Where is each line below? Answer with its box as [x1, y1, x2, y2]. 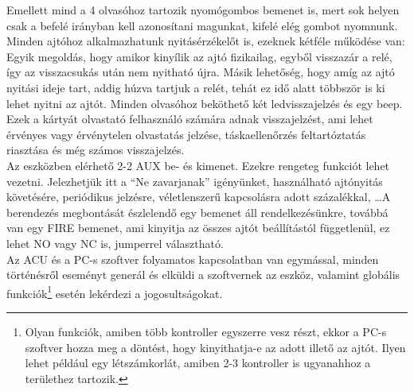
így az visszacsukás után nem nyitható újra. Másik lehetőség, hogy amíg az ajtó [6, 64, 395, 80]
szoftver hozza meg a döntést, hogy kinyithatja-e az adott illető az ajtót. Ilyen [25, 339, 406, 355]
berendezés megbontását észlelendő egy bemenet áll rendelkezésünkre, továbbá [6, 203, 389, 220]
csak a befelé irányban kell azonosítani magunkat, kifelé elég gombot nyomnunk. [6, 17, 398, 33]
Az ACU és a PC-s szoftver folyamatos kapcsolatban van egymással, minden [6, 250, 379, 267]
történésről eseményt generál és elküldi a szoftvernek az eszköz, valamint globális [6, 266, 400, 283]
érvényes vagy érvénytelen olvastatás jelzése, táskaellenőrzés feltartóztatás [6, 126, 366, 142]
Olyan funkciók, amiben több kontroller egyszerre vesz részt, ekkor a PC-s [25, 323, 387, 339]
